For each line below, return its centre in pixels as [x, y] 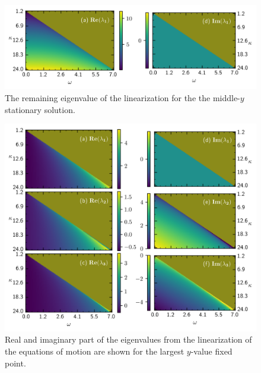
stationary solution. [40, 109]
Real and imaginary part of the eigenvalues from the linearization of [128, 339]
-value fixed [211, 351]
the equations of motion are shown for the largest [95, 351]
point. [15, 363]
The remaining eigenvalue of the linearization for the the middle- [122, 98]
